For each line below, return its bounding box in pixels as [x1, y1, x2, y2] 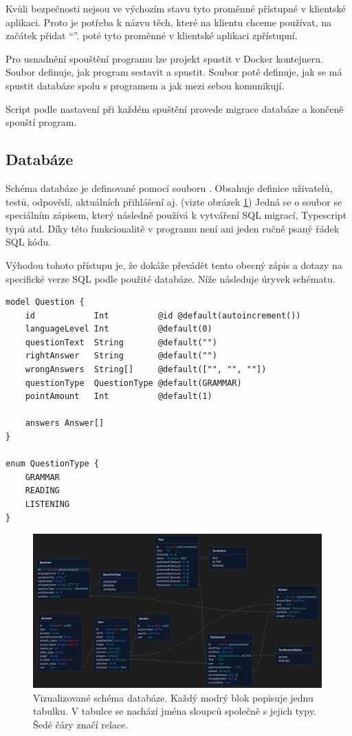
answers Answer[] [25, 418, 104, 429]
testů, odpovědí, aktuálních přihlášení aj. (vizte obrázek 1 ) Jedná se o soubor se [5, 194, 342, 208]
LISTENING [25, 499, 70, 510]
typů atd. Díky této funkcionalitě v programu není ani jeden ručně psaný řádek [5, 221, 340, 235]
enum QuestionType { [5, 459, 100, 469]
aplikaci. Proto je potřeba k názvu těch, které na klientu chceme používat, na [5, 14, 331, 29]
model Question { [5, 297, 85, 307]
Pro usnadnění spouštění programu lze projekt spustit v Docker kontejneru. [5, 51, 323, 65]
